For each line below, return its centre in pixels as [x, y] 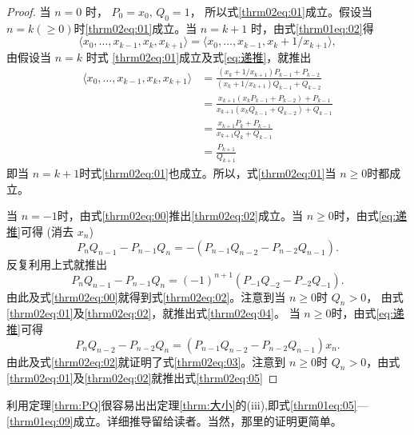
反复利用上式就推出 [57, 263]
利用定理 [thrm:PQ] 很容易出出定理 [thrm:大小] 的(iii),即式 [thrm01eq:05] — [187, 405]
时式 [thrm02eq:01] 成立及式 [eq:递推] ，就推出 [199, 56]
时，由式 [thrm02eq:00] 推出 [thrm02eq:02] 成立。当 [180, 216]
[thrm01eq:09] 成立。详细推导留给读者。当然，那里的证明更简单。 [174, 420]
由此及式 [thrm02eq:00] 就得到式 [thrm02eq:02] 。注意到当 [146, 296]
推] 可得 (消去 [40, 231]
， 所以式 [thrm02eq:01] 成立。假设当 [281, 11]
